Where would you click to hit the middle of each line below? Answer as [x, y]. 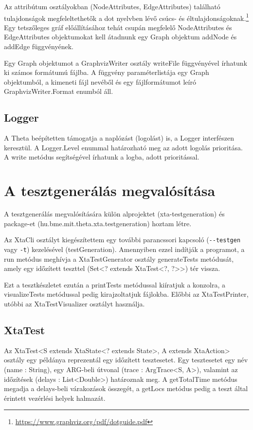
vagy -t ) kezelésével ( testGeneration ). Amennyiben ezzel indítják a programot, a [124, 249]
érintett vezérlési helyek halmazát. [55, 398]
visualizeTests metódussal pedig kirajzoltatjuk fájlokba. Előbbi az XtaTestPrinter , [126, 294]
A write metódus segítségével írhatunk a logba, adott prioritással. [102, 157]
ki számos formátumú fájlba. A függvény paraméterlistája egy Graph [107, 72]
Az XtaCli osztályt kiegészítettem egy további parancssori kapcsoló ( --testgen [122, 240]
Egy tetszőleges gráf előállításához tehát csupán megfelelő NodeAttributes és [118, 27]
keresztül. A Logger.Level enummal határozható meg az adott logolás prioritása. [123, 147]
